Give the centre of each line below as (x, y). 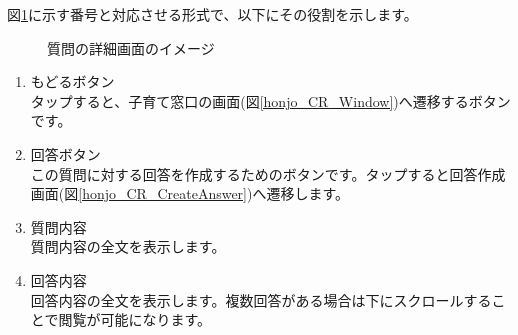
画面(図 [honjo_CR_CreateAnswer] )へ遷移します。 (190, 193)
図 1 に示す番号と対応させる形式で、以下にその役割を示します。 (212, 14)
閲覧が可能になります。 (134, 319)
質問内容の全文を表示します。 (128, 246)
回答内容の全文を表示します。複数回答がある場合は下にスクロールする (261, 299)
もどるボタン (72, 81)
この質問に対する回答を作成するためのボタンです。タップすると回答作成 (268, 173)
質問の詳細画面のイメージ (131, 47)
